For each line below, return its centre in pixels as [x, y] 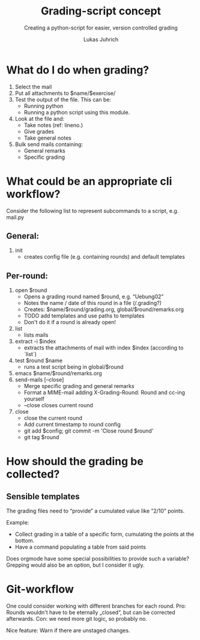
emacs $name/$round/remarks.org [58, 374]
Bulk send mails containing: [49, 144]
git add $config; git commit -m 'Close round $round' [89, 431]
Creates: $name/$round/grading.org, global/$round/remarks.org [104, 309]
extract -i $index [35, 342]
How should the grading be [75, 462]
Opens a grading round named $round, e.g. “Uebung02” [94, 297]
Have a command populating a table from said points [80, 547]
